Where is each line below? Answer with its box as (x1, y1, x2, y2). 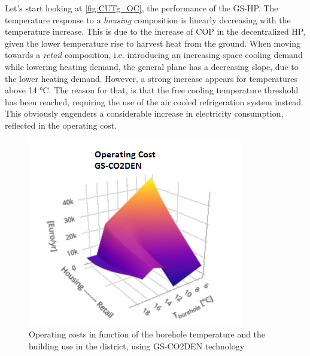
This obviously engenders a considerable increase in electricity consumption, (5, 107, 284, 120)
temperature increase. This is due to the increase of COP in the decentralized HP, (5, 25, 306, 38)
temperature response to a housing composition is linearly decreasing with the (5, 13, 291, 26)
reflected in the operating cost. (5, 118, 117, 131)
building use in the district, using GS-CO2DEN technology (29, 339, 245, 352)
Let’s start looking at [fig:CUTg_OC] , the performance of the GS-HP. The (5, 2, 278, 14)
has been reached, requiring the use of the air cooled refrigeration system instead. (5, 95, 303, 108)
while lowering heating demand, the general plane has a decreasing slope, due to (5, 60, 299, 72)
